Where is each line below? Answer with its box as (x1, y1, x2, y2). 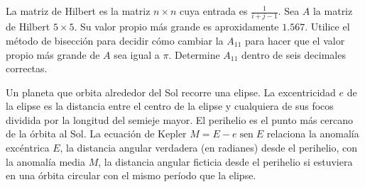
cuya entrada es (180, 4, 248, 18)
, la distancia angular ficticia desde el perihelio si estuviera (98, 154, 353, 169)
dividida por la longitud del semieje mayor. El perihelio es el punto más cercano (6, 112, 354, 127)
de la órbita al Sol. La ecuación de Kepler (6, 126, 187, 141)
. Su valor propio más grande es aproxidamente (74, 19, 279, 34)
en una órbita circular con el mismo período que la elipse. (6, 168, 256, 183)
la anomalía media (6, 154, 85, 169)
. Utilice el (305, 19, 350, 34)
